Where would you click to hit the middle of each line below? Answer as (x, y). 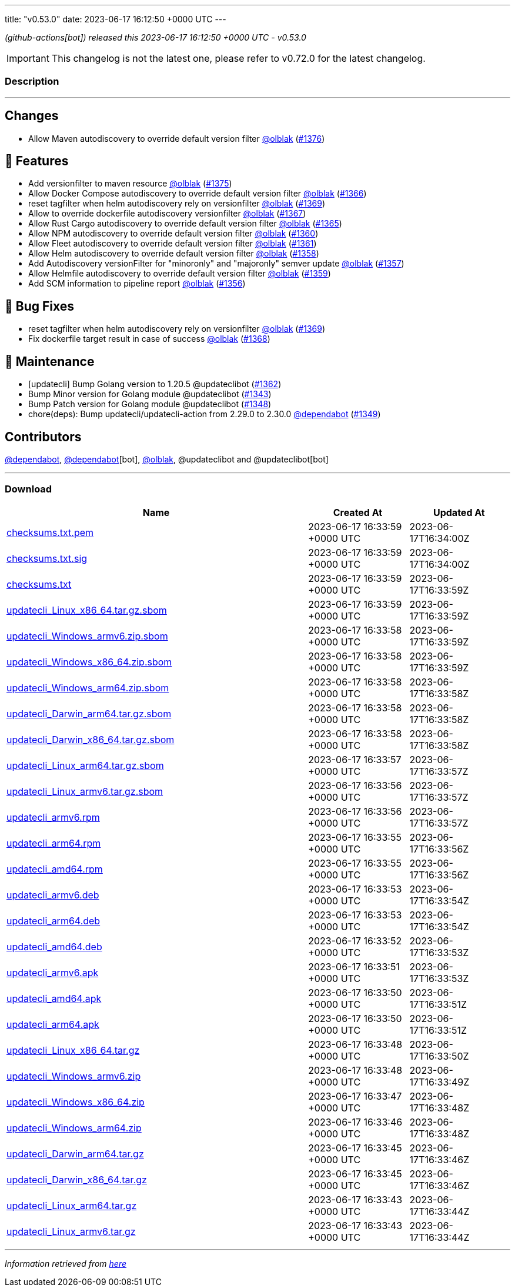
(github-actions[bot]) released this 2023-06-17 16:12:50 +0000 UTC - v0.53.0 (155, 37)
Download (29, 489)
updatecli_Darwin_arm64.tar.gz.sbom (89, 713)
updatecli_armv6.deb (53, 895)
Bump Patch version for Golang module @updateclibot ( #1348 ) (150, 404)
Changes (32, 116)
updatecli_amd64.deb (54, 946)
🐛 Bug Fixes (40, 306)
